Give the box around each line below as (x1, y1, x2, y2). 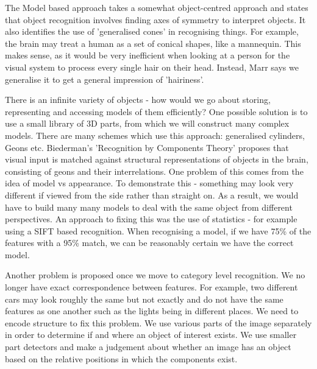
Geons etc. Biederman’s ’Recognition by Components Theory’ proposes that (5, 141, 289, 153)
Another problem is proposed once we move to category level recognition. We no (5, 269, 305, 281)
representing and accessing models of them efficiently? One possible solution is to (5, 105, 308, 118)
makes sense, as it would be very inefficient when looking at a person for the (5, 49, 290, 61)
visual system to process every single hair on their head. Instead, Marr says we (5, 60, 299, 73)
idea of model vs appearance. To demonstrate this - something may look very (5, 177, 294, 189)
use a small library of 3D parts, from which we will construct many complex (5, 117, 290, 130)
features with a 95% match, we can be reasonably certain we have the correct (5, 236, 294, 249)
